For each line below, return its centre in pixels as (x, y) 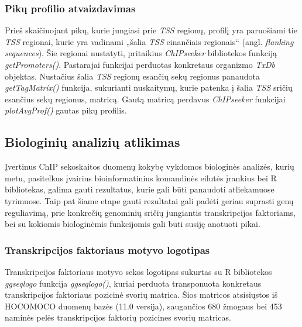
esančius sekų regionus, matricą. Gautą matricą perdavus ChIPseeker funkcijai (145, 99)
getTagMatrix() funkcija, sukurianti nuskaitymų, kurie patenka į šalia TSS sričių (149, 87)
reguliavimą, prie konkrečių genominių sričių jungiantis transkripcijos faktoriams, (150, 212)
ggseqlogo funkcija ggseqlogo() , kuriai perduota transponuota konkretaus (133, 283)
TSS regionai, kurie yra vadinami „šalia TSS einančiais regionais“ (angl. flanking (149, 41)
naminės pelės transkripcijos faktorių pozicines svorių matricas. (118, 317)
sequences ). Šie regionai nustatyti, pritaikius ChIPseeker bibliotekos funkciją (141, 53)
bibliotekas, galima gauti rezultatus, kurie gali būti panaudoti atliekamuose (140, 189)
